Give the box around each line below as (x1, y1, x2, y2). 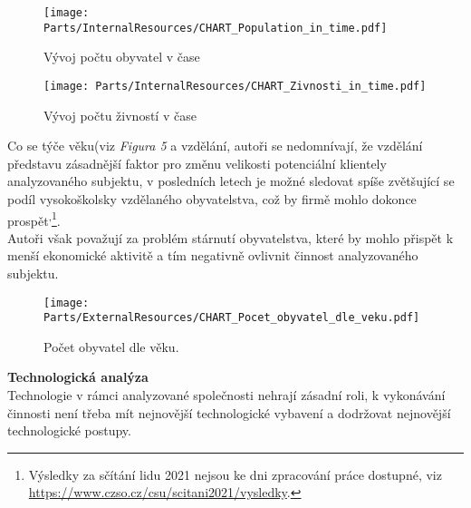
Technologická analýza (7, 367, 149, 386)
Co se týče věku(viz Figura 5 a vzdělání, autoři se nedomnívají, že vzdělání (7, 136, 423, 155)
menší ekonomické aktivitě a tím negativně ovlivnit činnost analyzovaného (7, 246, 418, 265)
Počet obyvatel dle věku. (43, 337, 179, 356)
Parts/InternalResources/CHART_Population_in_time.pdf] (43, 21, 388, 34)
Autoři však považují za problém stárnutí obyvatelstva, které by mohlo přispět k (7, 228, 454, 247)
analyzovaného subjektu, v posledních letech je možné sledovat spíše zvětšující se (7, 171, 455, 190)
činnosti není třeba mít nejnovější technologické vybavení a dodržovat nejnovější (7, 403, 451, 422)
